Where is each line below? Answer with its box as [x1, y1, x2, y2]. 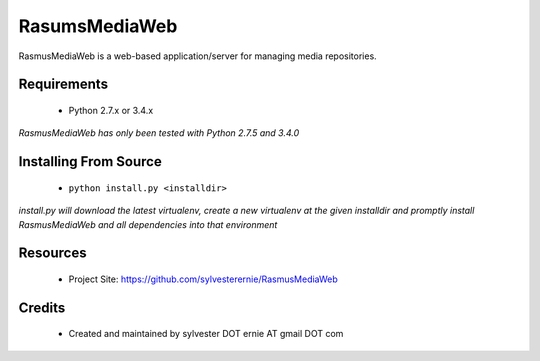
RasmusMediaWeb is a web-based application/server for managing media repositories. [18, 50, 377, 62]
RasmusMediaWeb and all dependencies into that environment [18, 218, 278, 230]
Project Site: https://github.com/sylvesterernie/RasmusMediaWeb [68, 273, 339, 285]
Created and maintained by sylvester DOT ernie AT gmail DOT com [68, 328, 344, 340]
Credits [18, 299, 66, 316]
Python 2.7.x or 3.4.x [68, 104, 154, 116]
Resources [18, 245, 87, 262]
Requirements [18, 76, 109, 93]
